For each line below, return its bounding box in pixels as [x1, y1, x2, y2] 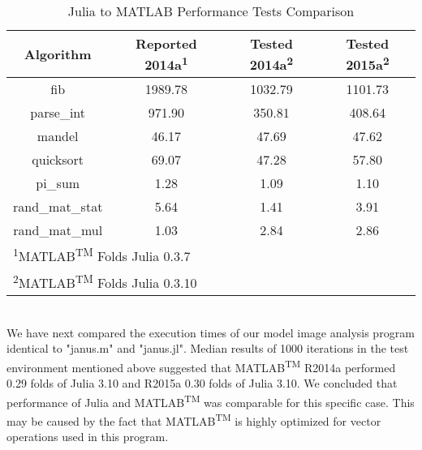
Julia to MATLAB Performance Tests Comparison [67, 2, 355, 20]
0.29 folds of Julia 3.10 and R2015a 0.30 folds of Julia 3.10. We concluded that [6, 375, 398, 392]
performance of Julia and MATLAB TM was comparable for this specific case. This [6, 391, 415, 410]
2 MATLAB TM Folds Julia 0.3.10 [13, 270, 197, 292]
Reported [136, 34, 197, 53]
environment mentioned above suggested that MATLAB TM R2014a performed [6, 356, 396, 375]
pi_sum [36, 174, 80, 193]
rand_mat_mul [13, 221, 103, 240]
